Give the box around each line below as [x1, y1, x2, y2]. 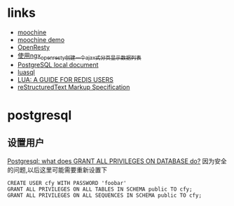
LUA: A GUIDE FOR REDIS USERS [17, 75, 114, 83]
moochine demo [17, 35, 65, 43]
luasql [17, 68, 35, 76]
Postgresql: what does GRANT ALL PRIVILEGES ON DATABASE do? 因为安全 [7, 156, 228, 165]
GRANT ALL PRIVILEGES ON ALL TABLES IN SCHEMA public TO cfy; [7, 186, 193, 193]
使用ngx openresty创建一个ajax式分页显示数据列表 [17, 51, 142, 61]
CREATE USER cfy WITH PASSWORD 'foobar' [7, 179, 128, 186]
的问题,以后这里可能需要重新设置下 [7, 165, 108, 174]
